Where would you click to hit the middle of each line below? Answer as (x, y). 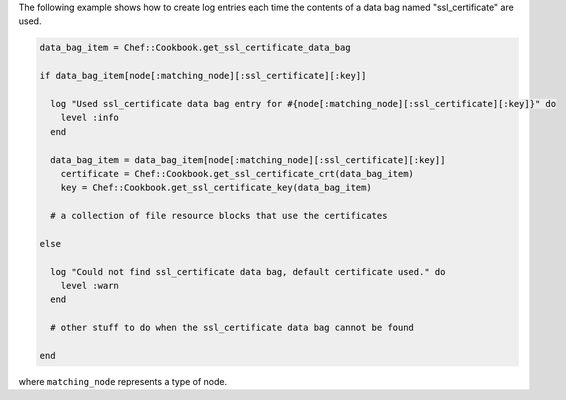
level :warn (90, 286)
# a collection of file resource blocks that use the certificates (219, 216)
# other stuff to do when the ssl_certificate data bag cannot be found (232, 328)
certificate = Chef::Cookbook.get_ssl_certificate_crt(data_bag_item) (237, 173)
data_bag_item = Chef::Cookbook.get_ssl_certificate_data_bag (195, 48)
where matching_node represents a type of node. (123, 381)
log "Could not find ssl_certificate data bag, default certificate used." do (248, 271)
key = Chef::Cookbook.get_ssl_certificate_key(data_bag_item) (216, 188)
